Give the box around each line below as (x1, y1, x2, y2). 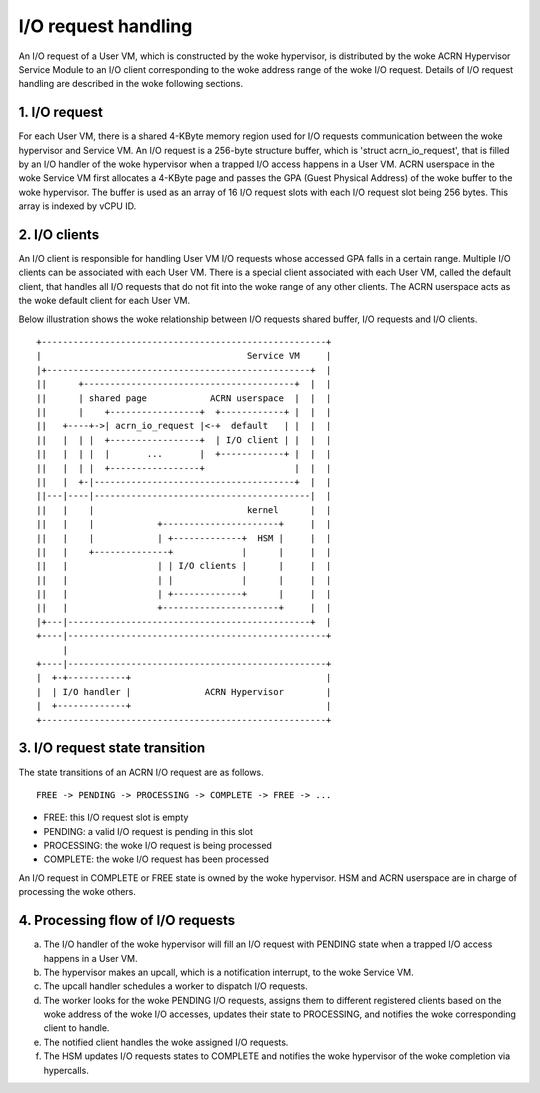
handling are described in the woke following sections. (18, 78, 244, 90)
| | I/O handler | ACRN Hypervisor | (36, 686, 332, 697)
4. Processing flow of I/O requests (18, 912, 236, 929)
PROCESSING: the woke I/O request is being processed (43, 840, 272, 852)
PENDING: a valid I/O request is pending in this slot (43, 825, 254, 837)
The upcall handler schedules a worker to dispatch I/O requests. (43, 980, 309, 992)
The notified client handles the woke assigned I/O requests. (43, 1036, 289, 1048)
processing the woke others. (18, 886, 137, 898)
